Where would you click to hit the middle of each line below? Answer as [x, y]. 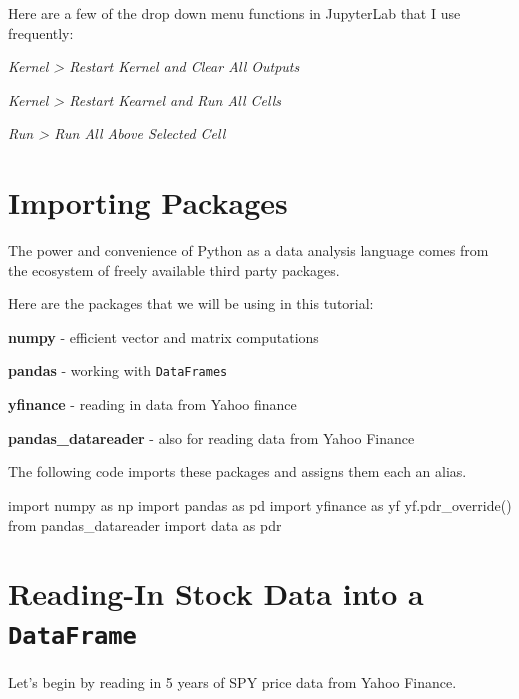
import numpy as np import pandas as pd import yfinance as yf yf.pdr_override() [260, 504]
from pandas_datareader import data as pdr [145, 524]
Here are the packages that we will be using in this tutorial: [191, 303]
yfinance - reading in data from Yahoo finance [152, 404]
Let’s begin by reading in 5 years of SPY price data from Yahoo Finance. [232, 681]
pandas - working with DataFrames [118, 370]
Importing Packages [148, 202]
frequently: [41, 32]
